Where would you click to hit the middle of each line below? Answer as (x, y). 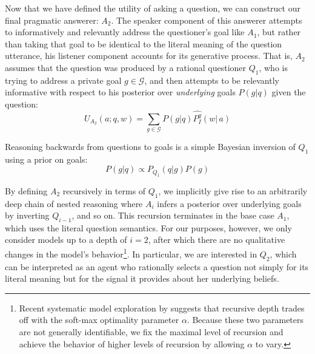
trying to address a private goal (63, 80)
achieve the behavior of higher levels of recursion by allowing (132, 343)
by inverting (27, 215)
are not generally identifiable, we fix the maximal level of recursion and (151, 331)
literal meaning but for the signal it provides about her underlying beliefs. (142, 278)
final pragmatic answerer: (52, 20)
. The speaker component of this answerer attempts (207, 20)
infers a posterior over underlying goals (229, 203)
